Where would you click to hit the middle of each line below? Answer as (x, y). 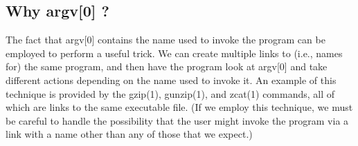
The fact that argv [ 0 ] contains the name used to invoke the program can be (165, 40)
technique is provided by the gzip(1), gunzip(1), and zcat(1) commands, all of (170, 93)
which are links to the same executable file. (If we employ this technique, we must (179, 107)
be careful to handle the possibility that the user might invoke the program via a (177, 120)
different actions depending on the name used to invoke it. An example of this (171, 80)
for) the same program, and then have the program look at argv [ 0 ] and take (167, 66)
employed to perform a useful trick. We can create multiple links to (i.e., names (174, 53)
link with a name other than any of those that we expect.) (129, 134)
